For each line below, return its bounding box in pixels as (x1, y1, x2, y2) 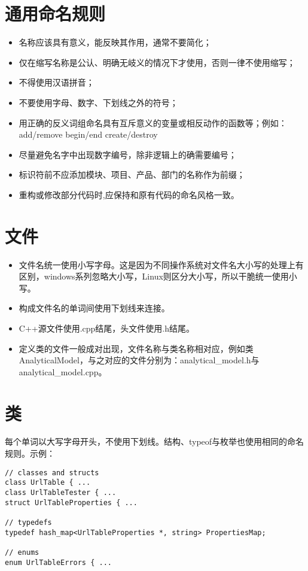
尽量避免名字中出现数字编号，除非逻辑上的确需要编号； (19, 148, 237, 160)
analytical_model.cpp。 (19, 365, 107, 378)
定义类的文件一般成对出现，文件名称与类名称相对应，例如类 (19, 342, 254, 354)
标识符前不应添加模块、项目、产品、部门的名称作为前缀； (19, 168, 245, 181)
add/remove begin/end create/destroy (19, 128, 158, 141)
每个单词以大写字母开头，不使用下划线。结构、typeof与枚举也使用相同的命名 (5, 435, 304, 448)
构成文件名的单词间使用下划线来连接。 (19, 302, 170, 314)
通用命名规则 (5, 1, 106, 26)
